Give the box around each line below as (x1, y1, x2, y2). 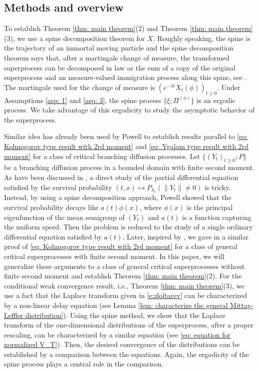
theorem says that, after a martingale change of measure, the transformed (4, 52, 230, 62)
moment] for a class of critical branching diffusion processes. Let (4, 150, 200, 161)
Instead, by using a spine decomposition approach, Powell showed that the (4, 192, 232, 202)
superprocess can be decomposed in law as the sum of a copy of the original (4, 62, 236, 72)
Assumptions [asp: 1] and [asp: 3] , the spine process (4, 94, 161, 105)
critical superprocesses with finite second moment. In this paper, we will (4, 250, 225, 261)
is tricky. (204, 181, 231, 192)
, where (139, 201, 162, 212)
